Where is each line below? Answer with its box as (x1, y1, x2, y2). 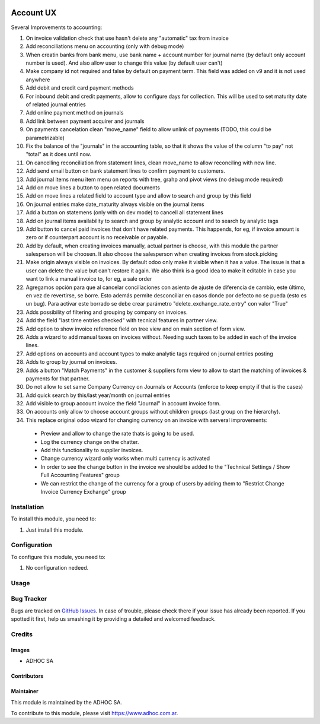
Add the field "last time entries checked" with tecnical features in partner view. (25, 317, 218, 324)
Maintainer (11, 688, 39, 695)
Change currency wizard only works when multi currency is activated (40, 455, 210, 462)
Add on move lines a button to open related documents (25, 184, 160, 191)
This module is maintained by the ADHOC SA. (11, 698, 123, 706)
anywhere (25, 76, 50, 83)
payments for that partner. (25, 374, 90, 382)
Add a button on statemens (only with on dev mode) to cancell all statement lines (25, 209, 223, 216)
